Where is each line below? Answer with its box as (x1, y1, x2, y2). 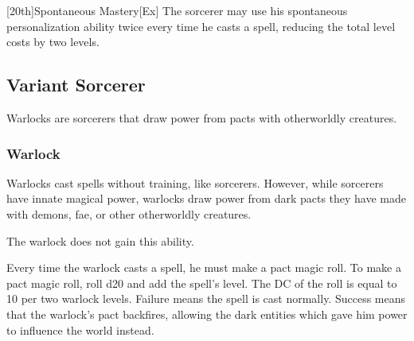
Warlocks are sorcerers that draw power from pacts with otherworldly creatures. (6, 109, 397, 126)
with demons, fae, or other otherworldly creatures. (6, 205, 252, 222)
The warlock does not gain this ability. (6, 232, 194, 249)
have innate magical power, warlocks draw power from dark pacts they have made (6, 190, 407, 207)
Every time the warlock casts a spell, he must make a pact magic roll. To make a (6, 259, 401, 276)
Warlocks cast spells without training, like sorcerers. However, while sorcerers (6, 174, 384, 191)
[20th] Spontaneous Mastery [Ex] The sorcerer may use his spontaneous (6, 2, 348, 18)
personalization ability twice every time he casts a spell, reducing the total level (6, 17, 396, 34)
